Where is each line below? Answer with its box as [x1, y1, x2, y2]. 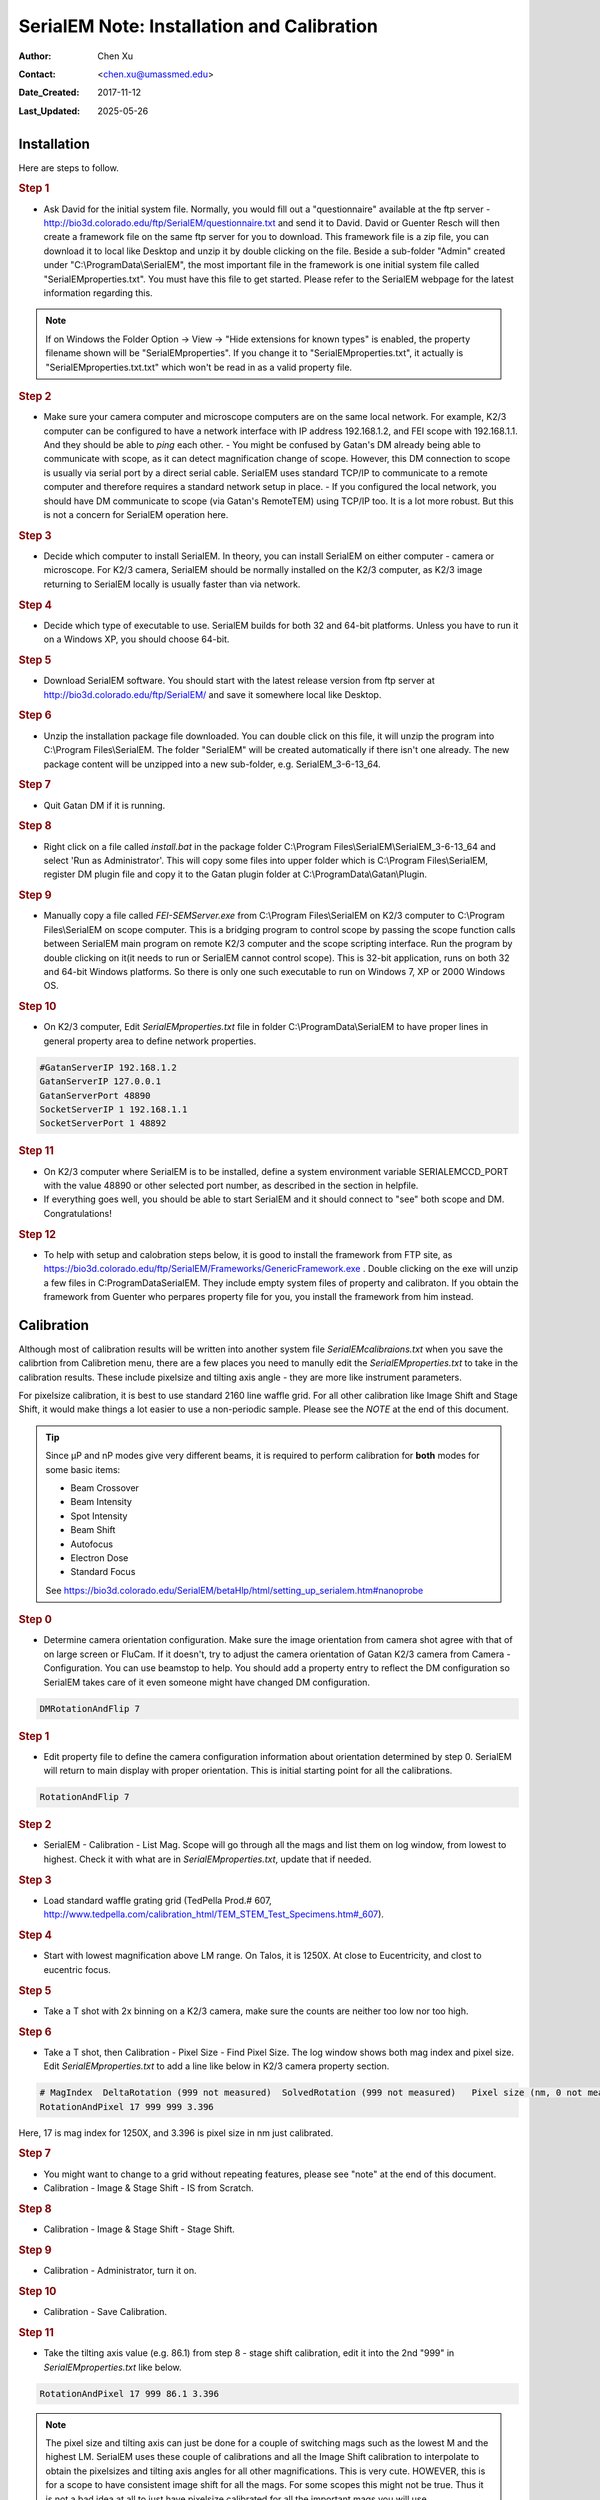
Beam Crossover [70, 1482, 140, 1494]
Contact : [18, 68, 57, 80]
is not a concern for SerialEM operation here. [43, 508, 229, 520]
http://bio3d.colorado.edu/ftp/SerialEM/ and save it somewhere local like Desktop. [43, 688, 382, 700]
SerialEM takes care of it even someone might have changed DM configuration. [43, 1676, 370, 1688]
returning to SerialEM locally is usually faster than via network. [43, 578, 301, 590]
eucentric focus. [43, 1963, 112, 1975]
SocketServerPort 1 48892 [39, 1118, 167, 1129]
